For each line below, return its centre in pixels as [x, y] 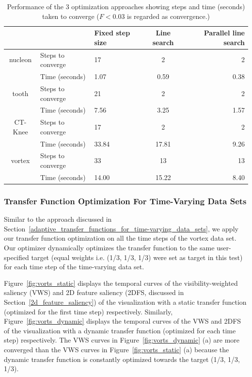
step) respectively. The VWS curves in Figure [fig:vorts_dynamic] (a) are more [122, 340]
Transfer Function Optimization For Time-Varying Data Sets [125, 201]
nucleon [20, 59]
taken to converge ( [71, 16]
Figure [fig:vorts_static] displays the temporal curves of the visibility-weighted [121, 283]
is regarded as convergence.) [169, 16]
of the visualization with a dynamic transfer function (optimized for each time [120, 330]
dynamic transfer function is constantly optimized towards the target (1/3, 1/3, [122, 359]
